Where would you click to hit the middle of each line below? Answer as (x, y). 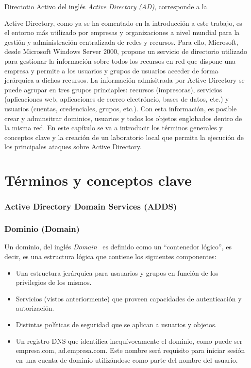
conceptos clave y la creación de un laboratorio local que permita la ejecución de (124, 137)
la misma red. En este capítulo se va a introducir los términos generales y (114, 128)
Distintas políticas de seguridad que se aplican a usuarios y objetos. (116, 324)
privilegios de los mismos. (54, 282)
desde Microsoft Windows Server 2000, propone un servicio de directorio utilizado (126, 51)
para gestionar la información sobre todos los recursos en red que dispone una (120, 61)
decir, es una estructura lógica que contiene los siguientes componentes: (110, 256)
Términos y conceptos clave (98, 180)
